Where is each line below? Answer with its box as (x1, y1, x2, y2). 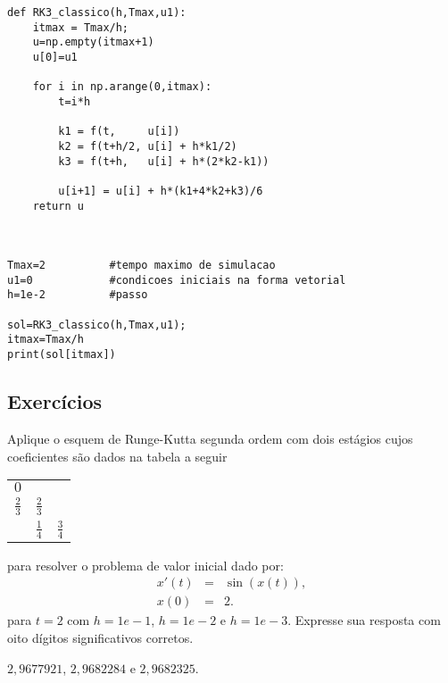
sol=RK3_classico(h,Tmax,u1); (7, 318, 187, 331)
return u (32, 199, 84, 212)
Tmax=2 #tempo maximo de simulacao (7, 259, 276, 272)
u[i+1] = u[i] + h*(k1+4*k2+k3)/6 (58, 184, 263, 197)
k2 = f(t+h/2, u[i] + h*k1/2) (58, 139, 237, 153)
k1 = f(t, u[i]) (58, 125, 180, 138)
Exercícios (7, 387, 103, 415)
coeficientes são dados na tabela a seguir (7, 446, 228, 465)
